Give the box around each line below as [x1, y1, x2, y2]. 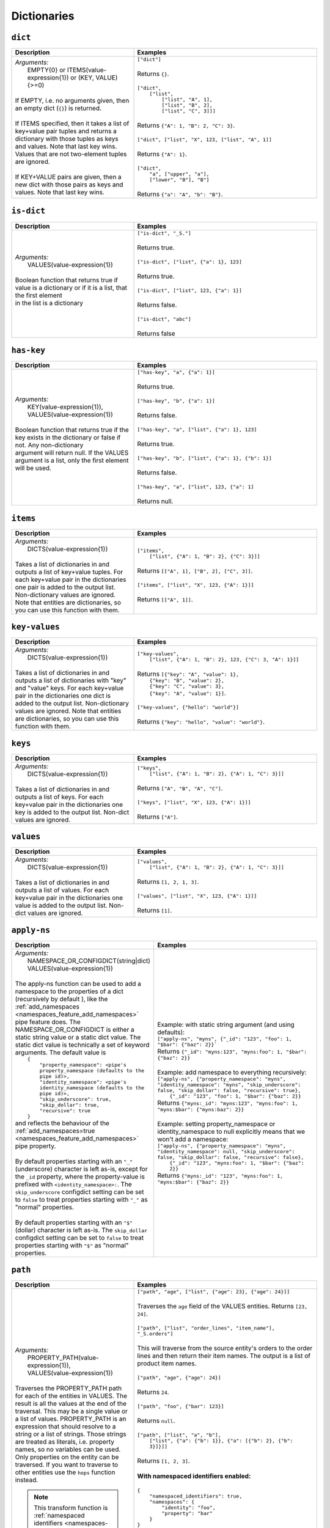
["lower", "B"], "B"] [149, 177, 210, 183]
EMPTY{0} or [27, 66, 66, 75]
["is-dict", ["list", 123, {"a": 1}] [137, 287, 243, 293]
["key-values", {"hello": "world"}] [137, 703, 240, 710]
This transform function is [34, 1504, 108, 1512]
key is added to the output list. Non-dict [15, 807, 130, 816]
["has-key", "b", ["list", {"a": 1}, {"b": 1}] [137, 455, 272, 461]
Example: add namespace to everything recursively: [156, 1068, 307, 1077]
